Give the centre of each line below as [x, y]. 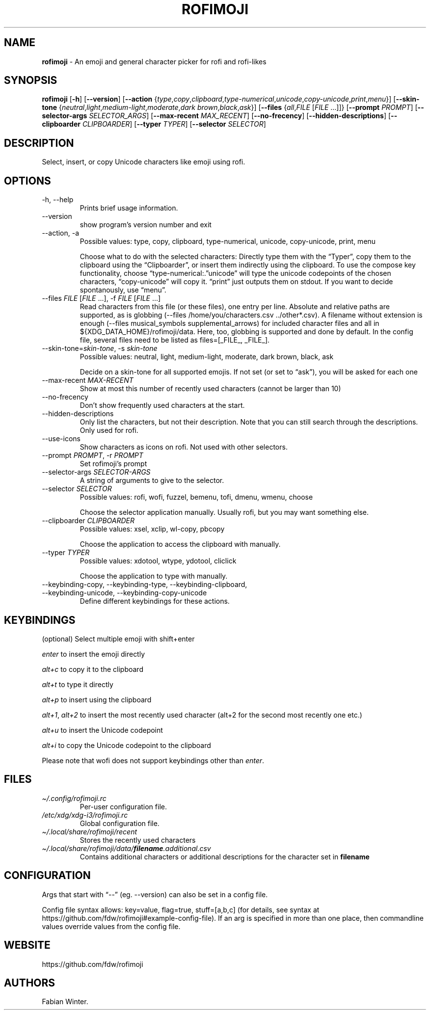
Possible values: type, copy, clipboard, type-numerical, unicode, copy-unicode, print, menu [228, 241]
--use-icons [61, 439]
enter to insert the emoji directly [94, 654]
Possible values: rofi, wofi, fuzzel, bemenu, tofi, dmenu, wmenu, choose [196, 497]
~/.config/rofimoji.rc [74, 798]
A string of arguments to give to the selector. [152, 480]
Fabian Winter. [65, 1002]
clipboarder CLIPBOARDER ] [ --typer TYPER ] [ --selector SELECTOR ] [154, 124]
